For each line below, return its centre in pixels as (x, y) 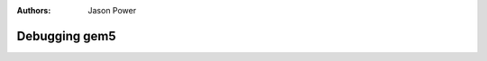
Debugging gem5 (66, 36)
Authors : (34, 10)
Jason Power (112, 10)
